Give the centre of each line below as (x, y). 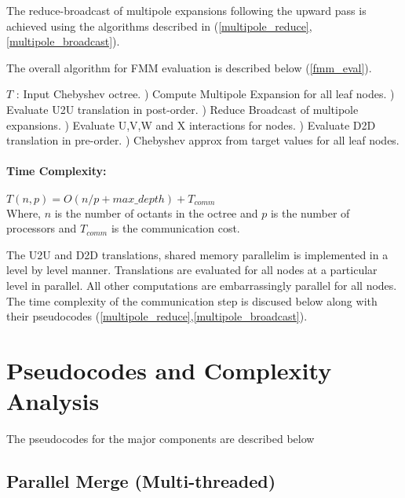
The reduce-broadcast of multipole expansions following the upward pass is (186, 10)
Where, (24, 212)
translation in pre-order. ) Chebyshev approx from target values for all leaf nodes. (203, 140)
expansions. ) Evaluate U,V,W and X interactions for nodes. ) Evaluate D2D (191, 124)
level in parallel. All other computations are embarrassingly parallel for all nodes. (202, 285)
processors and (42, 228)
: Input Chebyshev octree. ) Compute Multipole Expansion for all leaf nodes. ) (205, 94)
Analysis (53, 401)
